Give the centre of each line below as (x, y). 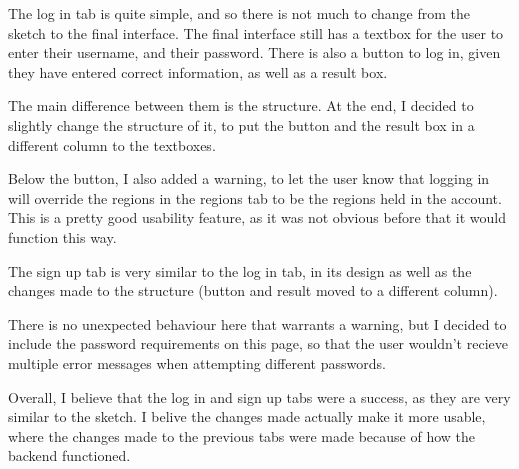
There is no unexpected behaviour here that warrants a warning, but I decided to (257, 323)
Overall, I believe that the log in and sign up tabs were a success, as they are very (259, 396)
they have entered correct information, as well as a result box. (198, 71)
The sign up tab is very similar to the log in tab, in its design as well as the (240, 270)
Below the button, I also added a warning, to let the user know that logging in (249, 178)
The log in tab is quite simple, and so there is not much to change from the (239, 13)
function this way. (62, 236)
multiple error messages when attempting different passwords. (197, 362)
